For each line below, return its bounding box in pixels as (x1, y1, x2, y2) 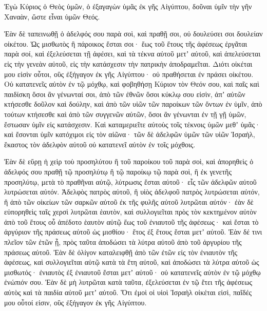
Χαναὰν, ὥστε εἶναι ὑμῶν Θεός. (4, 11, 100, 22)
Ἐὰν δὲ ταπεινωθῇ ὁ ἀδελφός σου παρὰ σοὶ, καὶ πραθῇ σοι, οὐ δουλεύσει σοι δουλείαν (4, 28, 263, 39)
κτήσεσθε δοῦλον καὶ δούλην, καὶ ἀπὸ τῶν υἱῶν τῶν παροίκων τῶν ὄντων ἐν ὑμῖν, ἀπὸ (4, 99, 262, 109)
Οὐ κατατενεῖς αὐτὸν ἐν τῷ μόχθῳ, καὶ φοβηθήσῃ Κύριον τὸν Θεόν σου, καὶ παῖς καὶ (4, 79, 259, 89)
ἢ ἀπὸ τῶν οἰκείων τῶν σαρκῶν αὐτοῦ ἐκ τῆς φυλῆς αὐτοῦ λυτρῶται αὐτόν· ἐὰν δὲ (4, 196, 254, 207)
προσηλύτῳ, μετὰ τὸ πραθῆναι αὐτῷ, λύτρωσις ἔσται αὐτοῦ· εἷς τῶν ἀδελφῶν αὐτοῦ (4, 176, 257, 187)
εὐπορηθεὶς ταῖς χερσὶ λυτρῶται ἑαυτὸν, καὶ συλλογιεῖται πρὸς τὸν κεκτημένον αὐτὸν (4, 206, 257, 217)
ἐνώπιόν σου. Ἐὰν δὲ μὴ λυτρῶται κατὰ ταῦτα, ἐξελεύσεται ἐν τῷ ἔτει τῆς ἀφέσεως (4, 277, 252, 287)
